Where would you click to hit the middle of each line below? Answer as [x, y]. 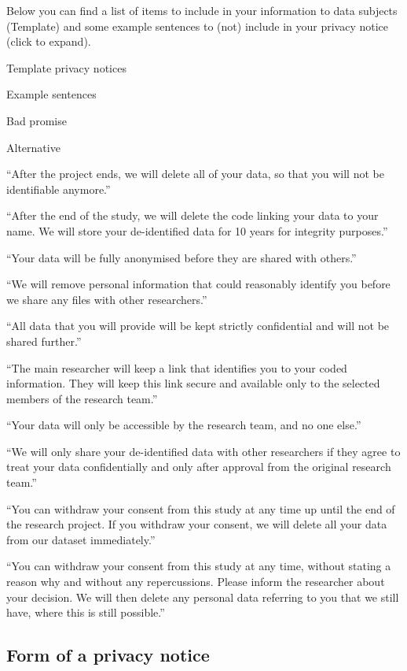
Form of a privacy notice [108, 655]
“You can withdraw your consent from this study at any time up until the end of [201, 508]
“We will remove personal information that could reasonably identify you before [198, 284]
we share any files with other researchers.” [107, 299]
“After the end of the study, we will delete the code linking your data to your [192, 215]
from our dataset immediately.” [81, 539]
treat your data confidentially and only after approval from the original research [199, 467]
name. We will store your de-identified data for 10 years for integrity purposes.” [197, 230]
